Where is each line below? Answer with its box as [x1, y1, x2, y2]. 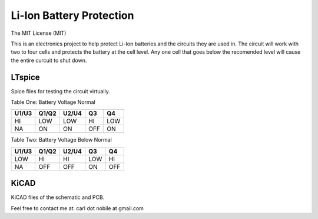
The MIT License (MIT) [11, 30, 67, 37]
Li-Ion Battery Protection [11, 9, 134, 22]
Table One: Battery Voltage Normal [11, 99, 95, 106]
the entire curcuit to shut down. [11, 57, 87, 64]
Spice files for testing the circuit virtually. [11, 87, 110, 94]
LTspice [11, 72, 40, 82]
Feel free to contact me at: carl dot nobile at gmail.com [11, 204, 144, 212]
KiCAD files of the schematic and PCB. [11, 194, 105, 201]
